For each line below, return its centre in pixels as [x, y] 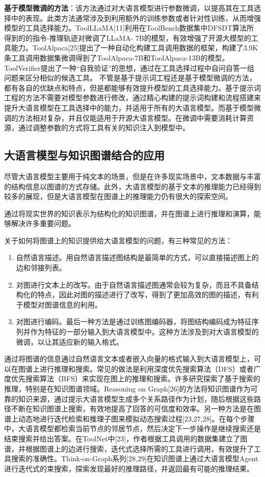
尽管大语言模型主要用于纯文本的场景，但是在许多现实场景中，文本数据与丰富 [132, 176]
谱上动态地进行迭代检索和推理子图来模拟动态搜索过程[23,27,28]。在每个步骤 [129, 418]
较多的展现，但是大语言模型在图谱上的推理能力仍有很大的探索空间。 [118, 196]
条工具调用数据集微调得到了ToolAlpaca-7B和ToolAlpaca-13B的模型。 [117, 57]
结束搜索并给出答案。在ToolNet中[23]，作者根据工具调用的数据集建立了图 [126, 438]
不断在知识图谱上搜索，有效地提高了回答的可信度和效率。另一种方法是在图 [136, 409]
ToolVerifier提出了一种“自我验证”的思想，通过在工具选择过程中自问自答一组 [129, 67]
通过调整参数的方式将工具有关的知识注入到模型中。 [104, 128]
